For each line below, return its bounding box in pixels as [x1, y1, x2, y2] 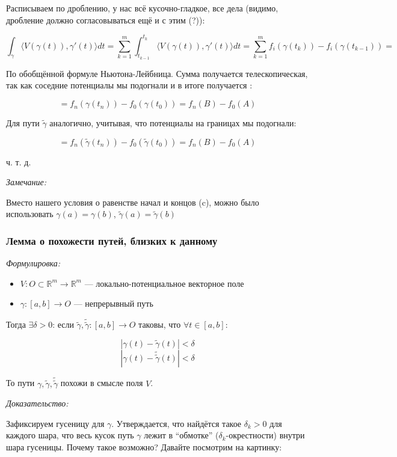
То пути [6, 376, 35, 389]
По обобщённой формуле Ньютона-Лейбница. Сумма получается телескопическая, [6, 67, 308, 79]
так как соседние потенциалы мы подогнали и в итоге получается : [6, 79, 253, 91]
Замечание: [6, 176, 47, 188]
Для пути [6, 117, 40, 129]
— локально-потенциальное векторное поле [84, 277, 244, 289]
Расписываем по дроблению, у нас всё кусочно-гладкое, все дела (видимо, [6, 2, 279, 14]
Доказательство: [6, 397, 69, 409]
